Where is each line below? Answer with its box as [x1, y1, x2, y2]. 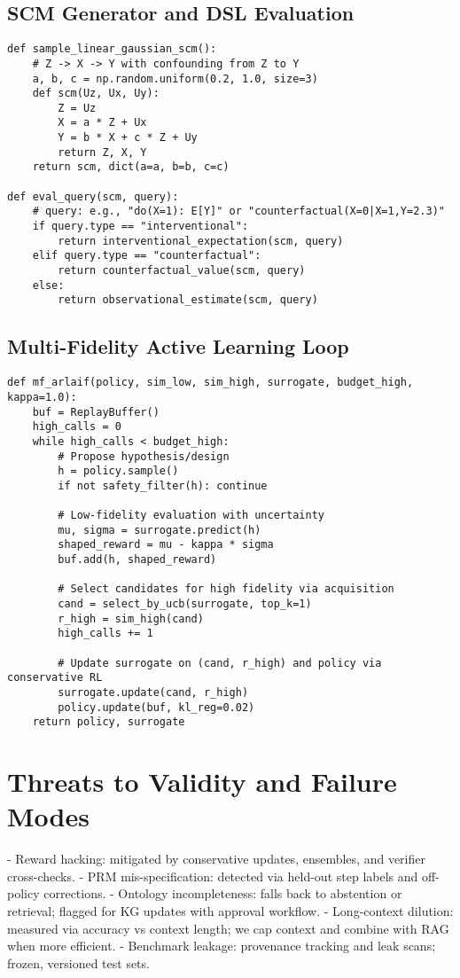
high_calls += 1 [58, 627, 153, 640]
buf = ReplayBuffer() [32, 405, 160, 419]
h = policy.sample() [58, 465, 179, 478]
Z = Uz [58, 101, 97, 114]
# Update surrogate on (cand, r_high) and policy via [58, 656, 382, 669]
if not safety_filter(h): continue [58, 479, 268, 492]
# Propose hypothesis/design [58, 450, 230, 463]
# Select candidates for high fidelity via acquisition [58, 583, 394, 596]
